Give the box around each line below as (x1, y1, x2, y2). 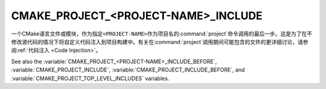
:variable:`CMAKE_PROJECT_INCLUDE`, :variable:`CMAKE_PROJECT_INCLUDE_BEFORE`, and (11, 66, 245, 73)
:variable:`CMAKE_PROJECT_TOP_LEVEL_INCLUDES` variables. (11, 75, 170, 82)
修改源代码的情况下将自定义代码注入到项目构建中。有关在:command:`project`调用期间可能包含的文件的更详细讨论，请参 (11, 38, 308, 45)
